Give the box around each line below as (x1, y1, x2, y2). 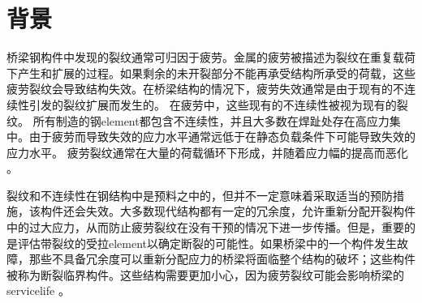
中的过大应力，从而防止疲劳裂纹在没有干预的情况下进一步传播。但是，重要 (6, 219, 404, 236)
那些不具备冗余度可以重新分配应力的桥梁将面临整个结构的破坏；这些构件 (28, 250, 416, 267)
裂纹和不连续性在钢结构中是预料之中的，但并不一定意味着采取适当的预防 (6, 186, 393, 203)
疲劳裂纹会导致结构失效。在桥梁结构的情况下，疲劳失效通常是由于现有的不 (6, 80, 404, 97)
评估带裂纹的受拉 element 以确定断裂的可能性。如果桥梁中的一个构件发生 (17, 234, 398, 251)
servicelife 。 (6, 282, 70, 299)
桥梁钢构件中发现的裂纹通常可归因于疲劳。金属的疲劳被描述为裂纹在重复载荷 (6, 49, 416, 66)
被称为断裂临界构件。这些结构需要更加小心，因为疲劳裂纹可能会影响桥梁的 (6, 266, 404, 283)
